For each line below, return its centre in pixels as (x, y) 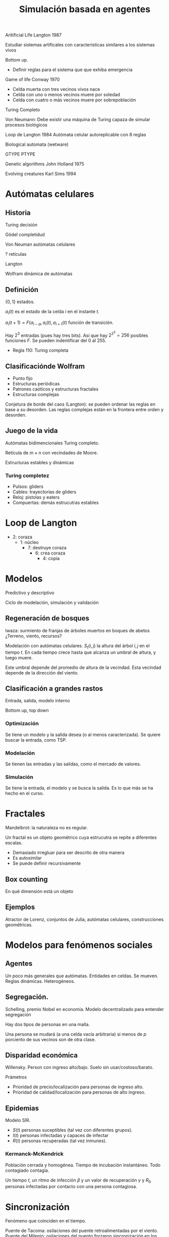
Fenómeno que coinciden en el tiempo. (46, 1221)
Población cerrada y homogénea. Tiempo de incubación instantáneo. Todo (83, 1165)
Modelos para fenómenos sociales (79, 945)
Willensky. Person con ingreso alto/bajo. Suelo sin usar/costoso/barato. (79, 1067)
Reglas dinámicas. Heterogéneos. (40, 981)
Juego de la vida (32, 431)
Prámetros (16, 1077)
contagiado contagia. (27, 1170)
